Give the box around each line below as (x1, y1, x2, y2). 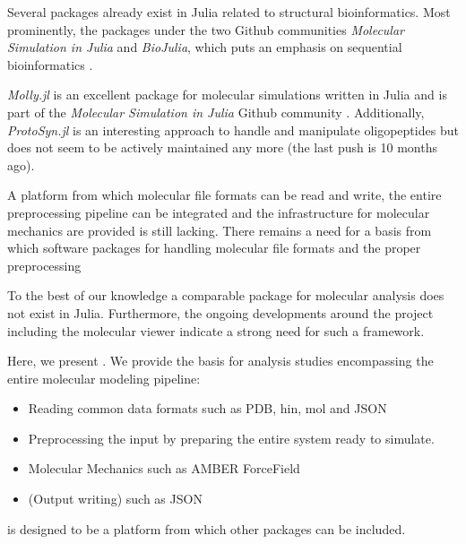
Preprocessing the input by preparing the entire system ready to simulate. (28, 428, 435, 447)
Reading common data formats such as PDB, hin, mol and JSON (28, 399, 387, 418)
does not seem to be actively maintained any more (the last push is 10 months (7, 138, 437, 157)
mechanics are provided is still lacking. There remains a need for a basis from (7, 220, 432, 239)
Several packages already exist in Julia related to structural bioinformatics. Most (7, 3, 451, 21)
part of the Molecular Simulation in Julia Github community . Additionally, (7, 102, 425, 121)
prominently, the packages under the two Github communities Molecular (7, 20, 405, 39)
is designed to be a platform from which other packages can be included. (7, 519, 406, 538)
